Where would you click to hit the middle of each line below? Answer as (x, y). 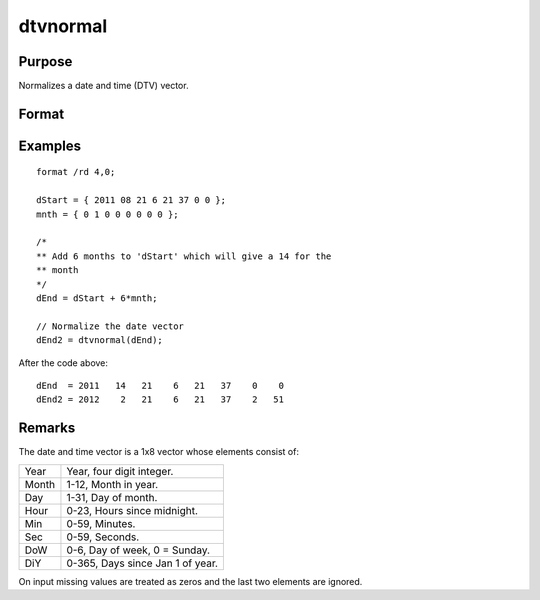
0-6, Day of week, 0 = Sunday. (138, 550)
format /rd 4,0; (76, 172)
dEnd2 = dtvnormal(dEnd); (100, 340)
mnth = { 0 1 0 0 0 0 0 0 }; (107, 214)
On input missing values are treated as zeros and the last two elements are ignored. (190, 581)
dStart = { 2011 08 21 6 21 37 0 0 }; (131, 200)
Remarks (47, 428)
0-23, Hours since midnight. (132, 510)
